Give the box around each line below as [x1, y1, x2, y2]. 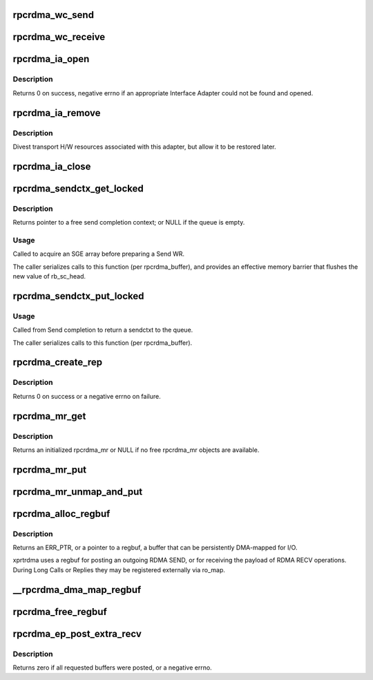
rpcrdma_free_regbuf [12, 605, 107, 618]
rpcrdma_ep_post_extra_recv [12, 627, 142, 639]
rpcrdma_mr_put [12, 464, 87, 475]
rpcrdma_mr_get [12, 410, 86, 422]
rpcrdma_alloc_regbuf [12, 508, 111, 520]
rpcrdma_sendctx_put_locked [12, 290, 144, 302]
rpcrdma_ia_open [12, 53, 90, 65]
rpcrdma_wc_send [12, 9, 95, 21]
